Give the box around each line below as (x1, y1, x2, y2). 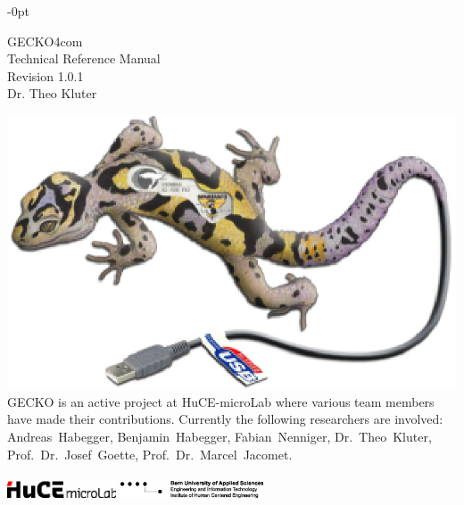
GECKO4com (7, 31, 83, 50)
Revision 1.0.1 (7, 66, 84, 85)
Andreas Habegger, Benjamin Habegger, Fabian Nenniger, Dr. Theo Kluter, (7, 427, 432, 446)
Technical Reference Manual (7, 49, 161, 68)
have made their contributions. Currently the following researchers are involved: (7, 410, 443, 428)
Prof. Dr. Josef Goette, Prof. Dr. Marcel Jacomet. (7, 444, 293, 463)
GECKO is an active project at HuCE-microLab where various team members (7, 392, 435, 410)
